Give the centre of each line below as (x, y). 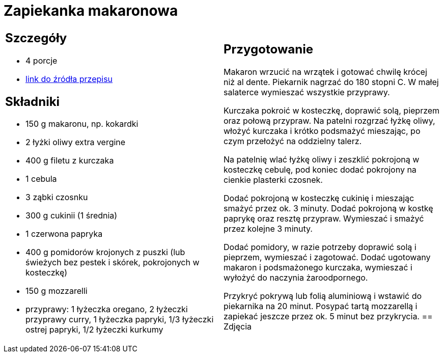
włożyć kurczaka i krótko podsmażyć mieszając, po (322, 131)
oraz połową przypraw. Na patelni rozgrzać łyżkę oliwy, (329, 121)
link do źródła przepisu (69, 79)
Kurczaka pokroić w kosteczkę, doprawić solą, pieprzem (332, 111)
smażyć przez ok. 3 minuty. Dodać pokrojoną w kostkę (328, 209)
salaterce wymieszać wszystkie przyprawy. (307, 92)
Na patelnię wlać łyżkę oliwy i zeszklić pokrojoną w (322, 160)
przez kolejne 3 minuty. (268, 229)
